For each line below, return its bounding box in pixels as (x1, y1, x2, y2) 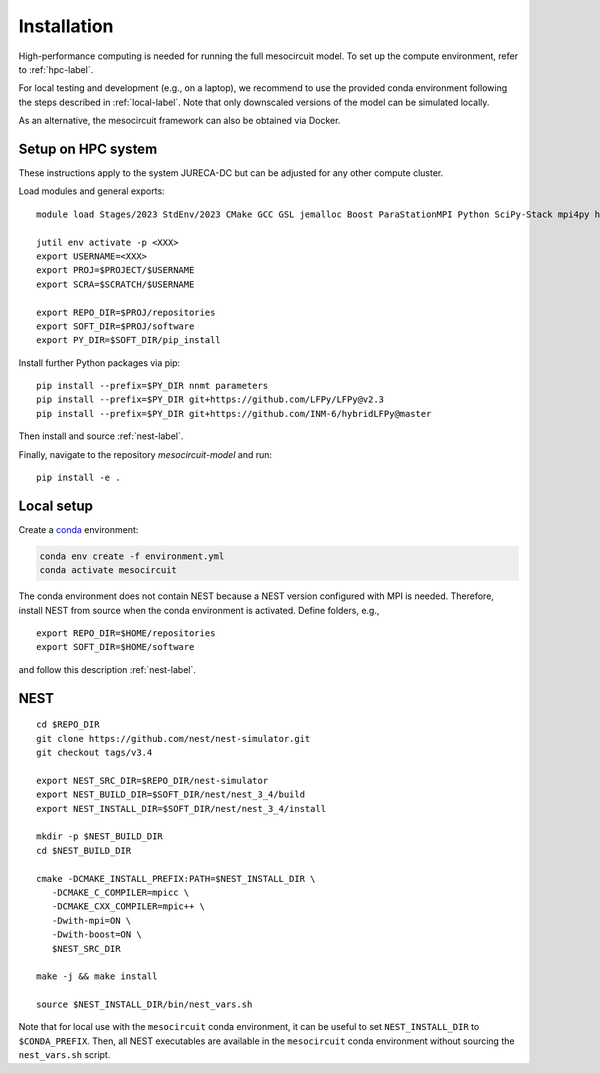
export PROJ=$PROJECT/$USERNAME (36, 265, 195, 276)
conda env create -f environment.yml (39, 550, 225, 562)
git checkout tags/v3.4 (36, 747, 153, 759)
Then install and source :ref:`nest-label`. (18, 430, 184, 442)
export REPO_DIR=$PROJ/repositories (36, 306, 216, 318)
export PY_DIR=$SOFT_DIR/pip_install (36, 335, 222, 346)
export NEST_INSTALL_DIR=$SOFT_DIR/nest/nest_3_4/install (36, 803, 327, 814)
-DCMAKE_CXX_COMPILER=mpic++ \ (51, 901, 205, 912)
